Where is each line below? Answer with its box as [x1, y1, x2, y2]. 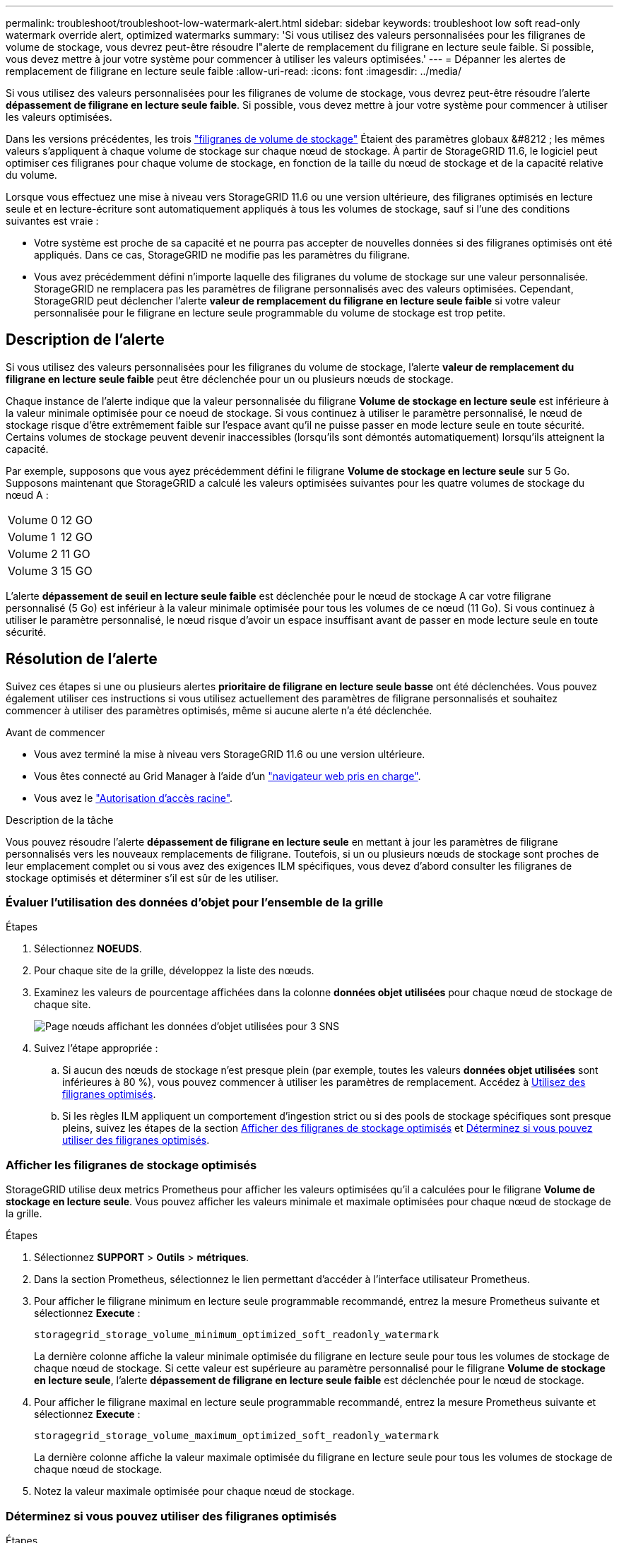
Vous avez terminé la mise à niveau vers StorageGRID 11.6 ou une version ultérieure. [34, 747, 425, 760]
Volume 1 [8, 529, 56, 544]
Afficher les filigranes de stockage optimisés [6, 1157, 257, 1172]
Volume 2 [8, 546, 58, 561]
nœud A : [6, 488, 49, 501]
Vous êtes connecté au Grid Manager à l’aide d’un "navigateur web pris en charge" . [34, 769, 421, 782]
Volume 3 [8, 563, 58, 578]
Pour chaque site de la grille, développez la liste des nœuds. [34, 964, 314, 977]
